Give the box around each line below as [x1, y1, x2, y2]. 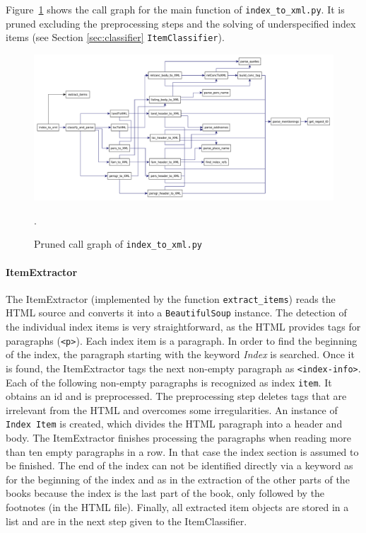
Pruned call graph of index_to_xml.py [34, 236, 202, 251]
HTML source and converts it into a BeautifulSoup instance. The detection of [6, 305, 347, 320]
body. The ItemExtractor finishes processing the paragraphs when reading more [6, 430, 351, 445]
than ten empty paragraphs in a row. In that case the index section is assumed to [6, 444, 359, 459]
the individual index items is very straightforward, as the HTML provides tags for [6, 319, 361, 334]
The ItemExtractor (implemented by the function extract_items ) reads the [6, 291, 336, 306]
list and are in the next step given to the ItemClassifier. [6, 513, 247, 528]
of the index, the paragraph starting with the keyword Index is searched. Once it [6, 347, 355, 362]
